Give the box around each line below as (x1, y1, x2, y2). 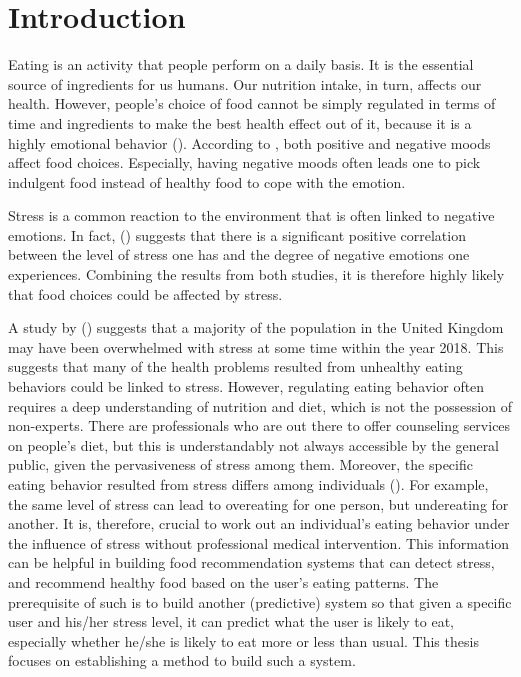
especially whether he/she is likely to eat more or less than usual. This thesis (8, 630, 479, 651)
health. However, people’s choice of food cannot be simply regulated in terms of (8, 93, 496, 114)
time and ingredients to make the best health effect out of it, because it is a (8, 112, 472, 133)
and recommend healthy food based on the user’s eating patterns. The (8, 571, 439, 592)
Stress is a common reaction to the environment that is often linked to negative (8, 205, 495, 226)
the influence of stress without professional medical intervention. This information (8, 532, 510, 553)
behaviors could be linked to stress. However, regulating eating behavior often (8, 376, 485, 397)
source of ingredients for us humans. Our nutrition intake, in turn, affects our (8, 73, 482, 94)
